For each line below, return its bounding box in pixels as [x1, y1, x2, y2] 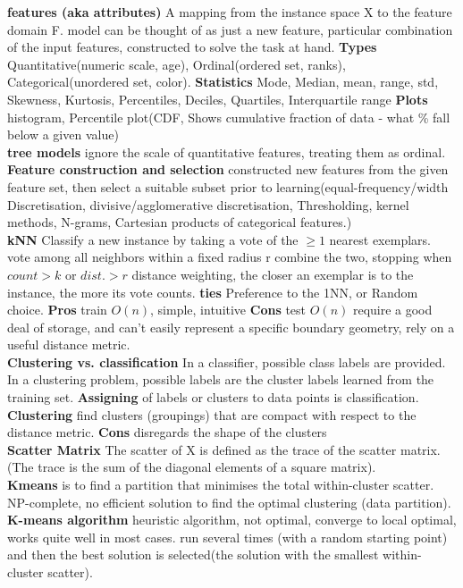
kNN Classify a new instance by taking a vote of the [7, 230, 299, 248]
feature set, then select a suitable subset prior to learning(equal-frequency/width [7, 177, 449, 196]
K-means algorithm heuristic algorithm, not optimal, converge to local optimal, [7, 510, 457, 529]
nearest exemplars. [329, 230, 431, 248]
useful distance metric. [7, 335, 130, 354]
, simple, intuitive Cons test [150, 300, 307, 319]
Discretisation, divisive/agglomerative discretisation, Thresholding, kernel [7, 195, 409, 214]
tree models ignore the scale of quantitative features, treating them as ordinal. [7, 142, 446, 161]
